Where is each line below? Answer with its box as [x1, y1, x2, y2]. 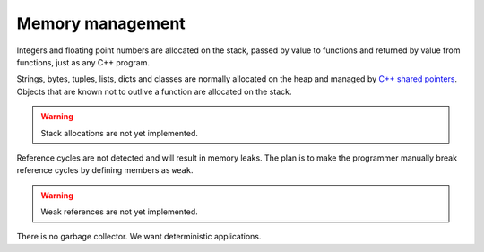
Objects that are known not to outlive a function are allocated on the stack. [16, 86, 292, 97]
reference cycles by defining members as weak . [16, 165, 194, 176]
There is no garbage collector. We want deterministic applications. [16, 231, 262, 242]
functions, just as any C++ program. [16, 56, 150, 67]
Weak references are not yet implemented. [40, 206, 199, 217]
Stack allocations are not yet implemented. [40, 127, 199, 138]
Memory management [16, 13, 186, 33]
